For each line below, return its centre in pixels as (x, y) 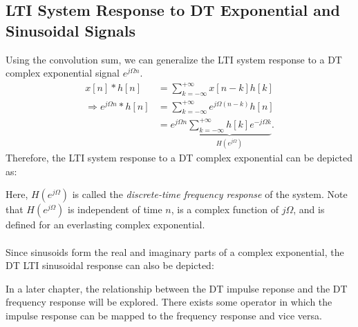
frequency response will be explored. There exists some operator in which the (169, 302)
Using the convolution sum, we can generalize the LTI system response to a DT (174, 59)
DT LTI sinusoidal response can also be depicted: (110, 265)
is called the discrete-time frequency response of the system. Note (210, 194)
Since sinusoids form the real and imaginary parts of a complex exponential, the (175, 251)
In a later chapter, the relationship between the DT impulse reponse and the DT (177, 288)
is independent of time (115, 209)
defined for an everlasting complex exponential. (105, 225)
